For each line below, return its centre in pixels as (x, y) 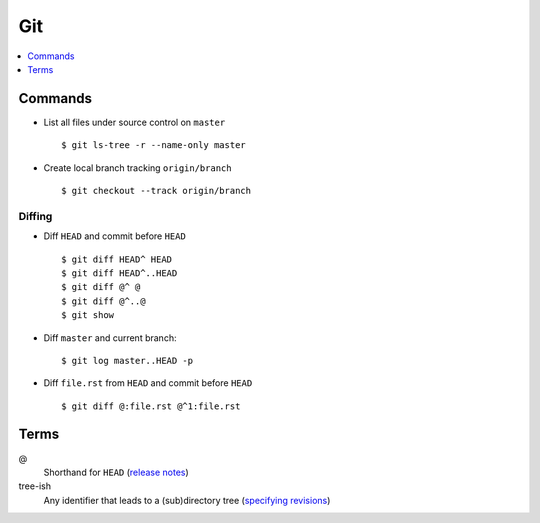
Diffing (35, 216)
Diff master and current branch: (110, 337)
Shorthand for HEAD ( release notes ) (116, 472)
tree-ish (35, 486)
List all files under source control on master (134, 122)
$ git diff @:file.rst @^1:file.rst (151, 406)
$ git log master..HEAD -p (127, 360)
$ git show (88, 315)
